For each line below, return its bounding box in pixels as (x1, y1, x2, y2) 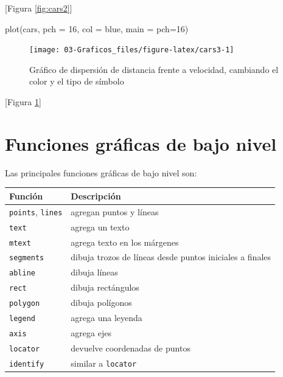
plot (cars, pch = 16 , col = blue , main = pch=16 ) (5, 22, 189, 35)
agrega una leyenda (71, 311, 142, 324)
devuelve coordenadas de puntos (71, 341, 190, 354)
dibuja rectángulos (71, 281, 139, 294)
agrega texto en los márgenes (71, 235, 179, 248)
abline (9, 269, 35, 278)
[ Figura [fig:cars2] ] (5, 2, 72, 14)
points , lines (9, 205, 63, 218)
